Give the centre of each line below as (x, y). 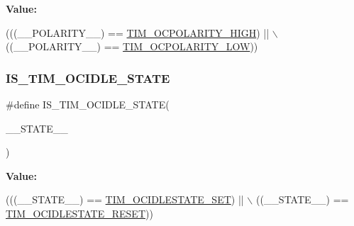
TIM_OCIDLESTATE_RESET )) (79, 213)
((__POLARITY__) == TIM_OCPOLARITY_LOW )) (132, 46)
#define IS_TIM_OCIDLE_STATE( (88, 104)
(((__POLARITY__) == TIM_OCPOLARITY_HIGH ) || (138, 32)
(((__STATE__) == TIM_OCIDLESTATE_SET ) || (125, 199)
